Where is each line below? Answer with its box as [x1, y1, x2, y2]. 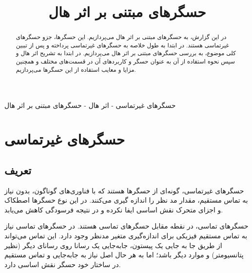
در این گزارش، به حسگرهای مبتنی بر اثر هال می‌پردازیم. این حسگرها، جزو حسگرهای [16, 33, 227, 41]
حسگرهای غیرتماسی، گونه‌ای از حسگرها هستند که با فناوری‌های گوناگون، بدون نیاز [4, 185, 244, 195]
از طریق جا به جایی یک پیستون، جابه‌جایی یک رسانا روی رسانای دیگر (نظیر [4, 240, 222, 250]
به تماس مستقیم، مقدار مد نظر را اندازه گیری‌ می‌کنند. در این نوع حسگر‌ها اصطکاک [4, 195, 248, 205]
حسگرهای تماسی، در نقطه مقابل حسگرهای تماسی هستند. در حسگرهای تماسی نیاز [4, 221, 249, 231]
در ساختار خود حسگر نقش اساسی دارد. [4, 259, 121, 269]
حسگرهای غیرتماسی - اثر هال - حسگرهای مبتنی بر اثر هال [4, 100, 176, 110]
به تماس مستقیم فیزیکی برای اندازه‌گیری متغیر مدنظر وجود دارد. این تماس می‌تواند [4, 231, 248, 240]
